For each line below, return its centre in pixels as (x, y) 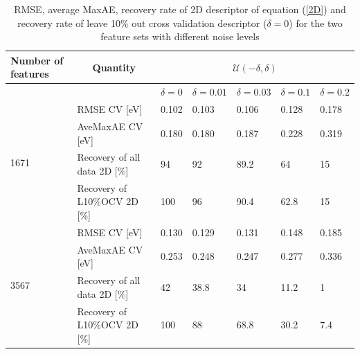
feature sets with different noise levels (180, 36)
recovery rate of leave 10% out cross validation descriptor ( (142, 23)
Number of (37, 60)
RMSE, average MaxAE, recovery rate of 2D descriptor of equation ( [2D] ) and (180, 9)
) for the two (316, 23)
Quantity (114, 67)
